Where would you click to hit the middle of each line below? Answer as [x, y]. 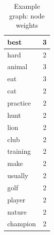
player [16, 199]
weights [27, 25]
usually [18, 175]
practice [19, 103]
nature [17, 211]
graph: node [27, 15]
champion [22, 224]
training [19, 151]
